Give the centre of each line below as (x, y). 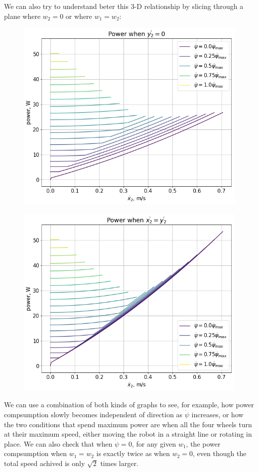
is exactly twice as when (133, 453)
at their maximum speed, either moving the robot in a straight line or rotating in (128, 434)
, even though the (220, 453)
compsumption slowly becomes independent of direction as (93, 414)
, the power (203, 443)
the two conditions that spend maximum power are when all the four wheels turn (128, 424)
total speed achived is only (45, 463)
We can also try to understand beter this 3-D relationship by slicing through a (124, 6)
